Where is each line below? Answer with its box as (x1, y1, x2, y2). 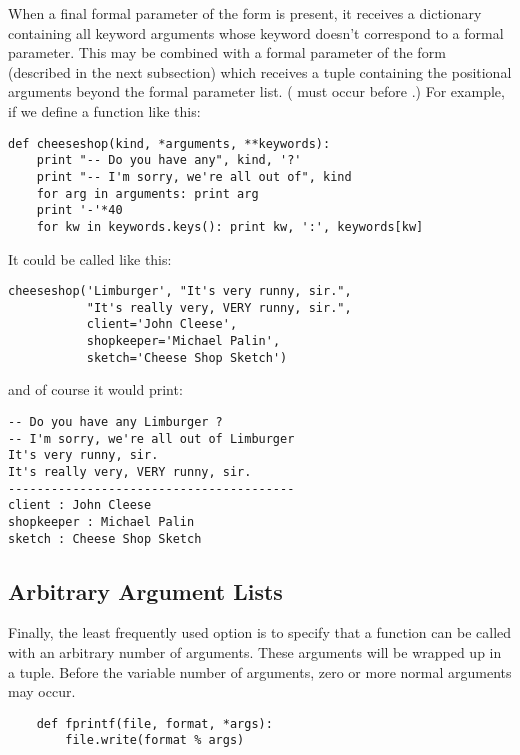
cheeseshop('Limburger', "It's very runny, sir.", (8, 284, 352, 299)
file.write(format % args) (65, 733, 245, 748)
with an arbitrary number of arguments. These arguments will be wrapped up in (8, 642, 502, 663)
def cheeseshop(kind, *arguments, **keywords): (8, 136, 331, 151)
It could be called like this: (8, 248, 172, 269)
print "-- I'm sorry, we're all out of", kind (36, 169, 352, 184)
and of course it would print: (8, 379, 183, 400)
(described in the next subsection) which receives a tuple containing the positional (8, 61, 512, 82)
